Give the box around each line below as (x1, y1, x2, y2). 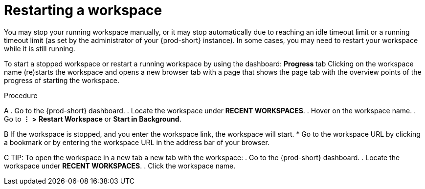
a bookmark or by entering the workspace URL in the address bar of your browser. (4, 138, 269, 147)
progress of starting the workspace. (4, 76, 120, 84)
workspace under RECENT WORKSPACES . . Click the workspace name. (4, 161, 236, 170)
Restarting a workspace (4, 2, 162, 19)
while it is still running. (4, 44, 75, 53)
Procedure (4, 91, 38, 100)
